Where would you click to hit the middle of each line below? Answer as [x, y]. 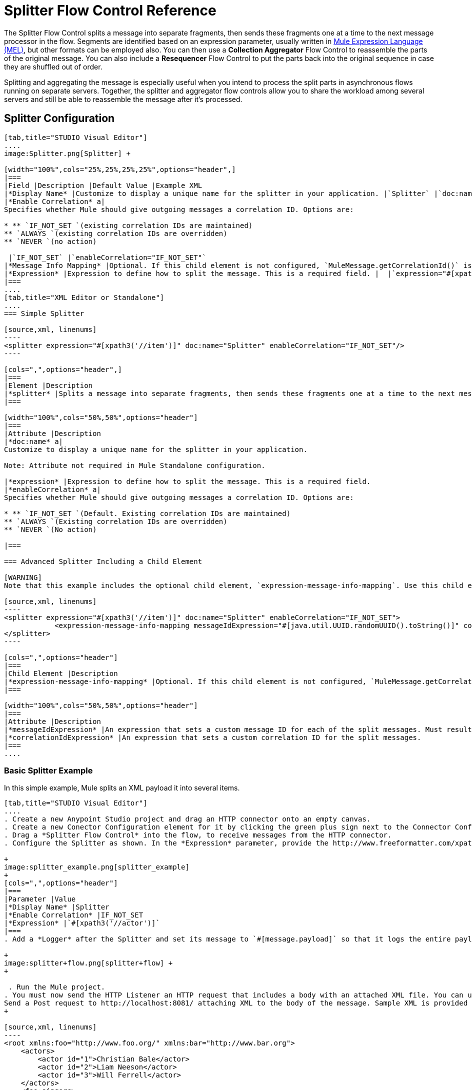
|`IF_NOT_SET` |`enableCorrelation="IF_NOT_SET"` [107, 257]
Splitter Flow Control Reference [110, 10]
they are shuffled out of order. [53, 66]
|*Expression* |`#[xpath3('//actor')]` [82, 923]
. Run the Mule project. [57, 987]
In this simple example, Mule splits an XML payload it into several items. [122, 788]
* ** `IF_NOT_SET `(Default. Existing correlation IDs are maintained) [147, 513]
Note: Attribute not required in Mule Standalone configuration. [135, 465]
